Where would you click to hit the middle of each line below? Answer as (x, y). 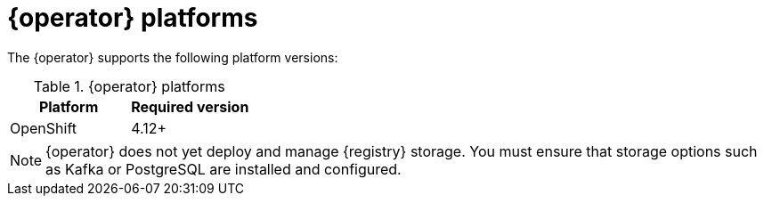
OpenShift (44, 128)
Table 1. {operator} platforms (129, 86)
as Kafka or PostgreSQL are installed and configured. (224, 169)
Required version (190, 106)
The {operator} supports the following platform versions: (173, 57)
